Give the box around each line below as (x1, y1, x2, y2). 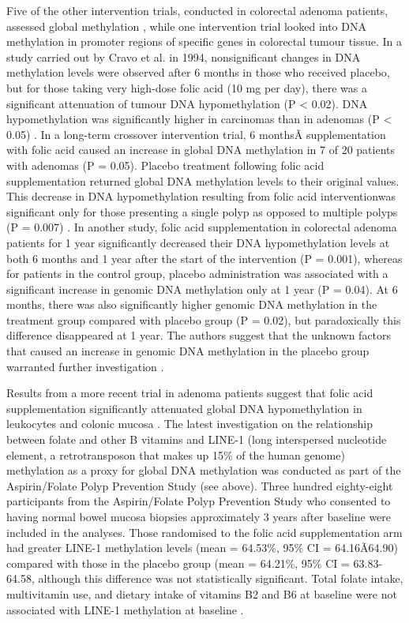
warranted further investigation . (6, 358, 164, 374)
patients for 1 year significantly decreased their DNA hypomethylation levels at (6, 234, 390, 250)
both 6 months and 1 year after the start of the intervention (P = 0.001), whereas (6, 250, 403, 266)
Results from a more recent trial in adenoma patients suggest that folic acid (6, 385, 373, 401)
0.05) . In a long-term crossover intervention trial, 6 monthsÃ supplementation (6, 126, 386, 142)
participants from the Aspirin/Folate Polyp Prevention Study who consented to (6, 493, 391, 509)
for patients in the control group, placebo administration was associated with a (6, 265, 388, 282)
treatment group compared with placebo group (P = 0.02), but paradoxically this (6, 311, 401, 328)
